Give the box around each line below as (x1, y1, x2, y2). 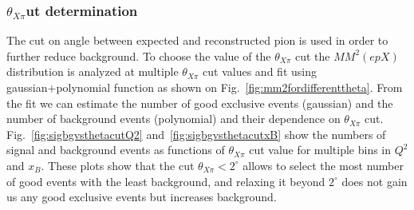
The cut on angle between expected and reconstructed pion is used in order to (6, 32, 388, 49)
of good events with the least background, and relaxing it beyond (6, 172, 325, 189)
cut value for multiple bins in (249, 141, 392, 158)
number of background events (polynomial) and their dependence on (6, 110, 341, 127)
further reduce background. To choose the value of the (6, 47, 271, 64)
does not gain (341, 172, 408, 189)
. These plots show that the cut (41, 157, 195, 173)
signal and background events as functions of (6, 141, 225, 158)
